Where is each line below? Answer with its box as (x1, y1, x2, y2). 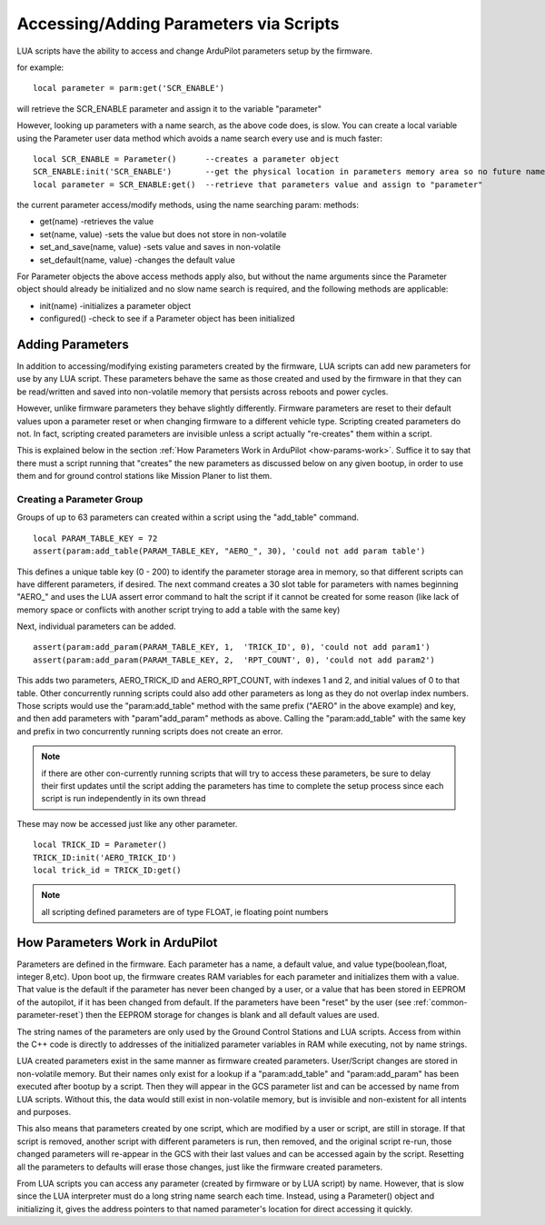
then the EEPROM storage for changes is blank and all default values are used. (84, 1010, 380, 1021)
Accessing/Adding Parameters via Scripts (16, 14, 340, 34)
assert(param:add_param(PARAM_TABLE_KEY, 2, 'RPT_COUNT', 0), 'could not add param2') (33, 654, 436, 665)
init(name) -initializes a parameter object (39, 300, 192, 311)
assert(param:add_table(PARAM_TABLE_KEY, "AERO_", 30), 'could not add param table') (33, 546, 426, 556)
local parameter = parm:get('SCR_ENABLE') (33, 83, 225, 94)
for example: (16, 62, 64, 73)
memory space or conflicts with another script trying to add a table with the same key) (16, 604, 341, 615)
